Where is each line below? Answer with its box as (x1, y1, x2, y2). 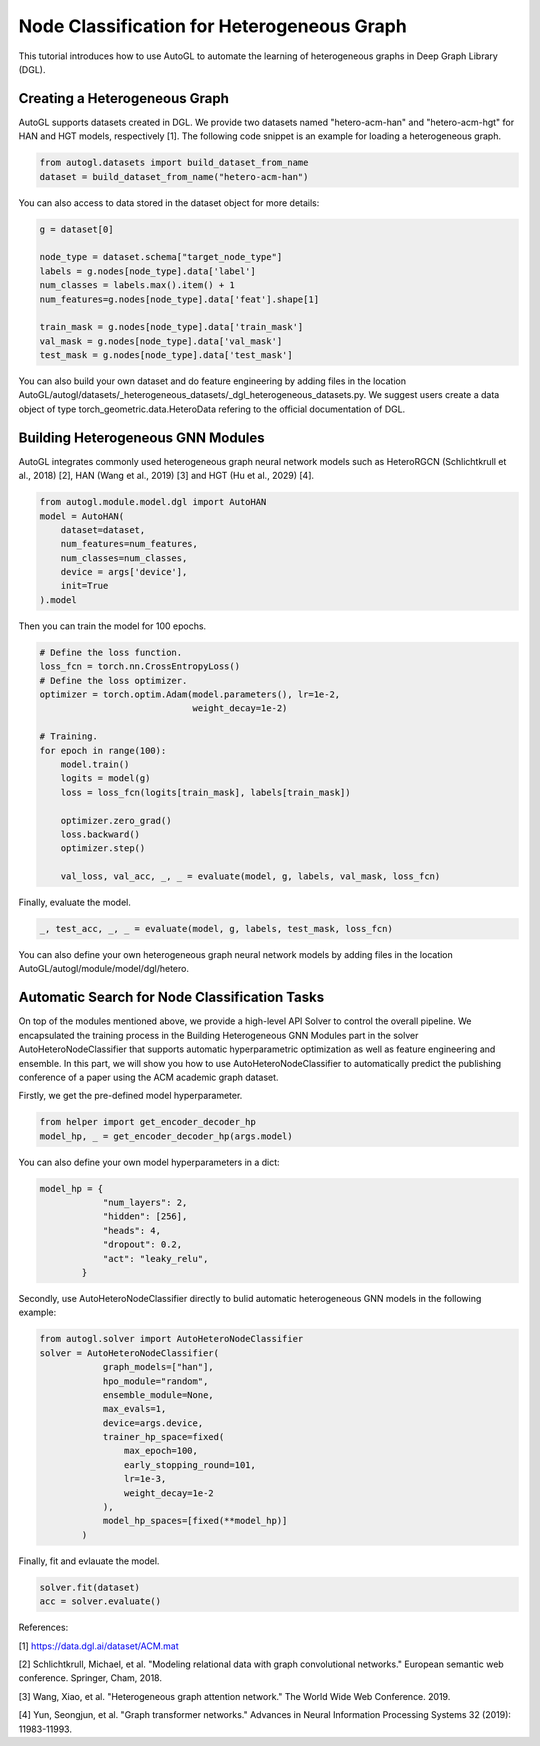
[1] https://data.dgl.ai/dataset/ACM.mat (18, 1640, 179, 1652)
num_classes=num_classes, (60, 552, 188, 564)
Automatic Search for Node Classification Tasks (18, 989, 325, 1006)
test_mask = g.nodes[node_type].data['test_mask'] (39, 350, 294, 361)
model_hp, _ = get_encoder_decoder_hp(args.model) (39, 1130, 294, 1142)
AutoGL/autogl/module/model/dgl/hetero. (18, 963, 190, 975)
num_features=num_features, (60, 538, 199, 550)
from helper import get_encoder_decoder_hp (39, 1116, 257, 1128)
